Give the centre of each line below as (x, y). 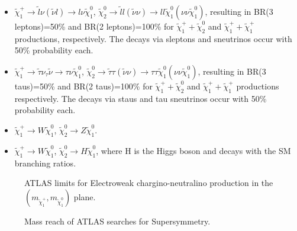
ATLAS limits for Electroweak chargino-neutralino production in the (149, 183)
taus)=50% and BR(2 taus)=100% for (83, 86)
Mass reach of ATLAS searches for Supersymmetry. (117, 221)
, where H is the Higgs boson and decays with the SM (193, 150)
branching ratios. (45, 163)
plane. (85, 196)
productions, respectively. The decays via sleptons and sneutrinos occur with (153, 38)
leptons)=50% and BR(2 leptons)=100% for (94, 26)
